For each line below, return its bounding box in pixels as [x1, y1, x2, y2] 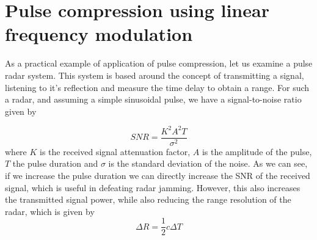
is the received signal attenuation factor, [40, 145, 191, 158]
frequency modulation [5, 21, 193, 46]
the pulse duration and [12, 157, 98, 170]
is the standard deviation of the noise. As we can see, [108, 157, 308, 170]
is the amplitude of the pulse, [202, 145, 312, 158]
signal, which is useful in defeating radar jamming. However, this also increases [5, 181, 301, 194]
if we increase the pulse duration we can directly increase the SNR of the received [5, 169, 310, 182]
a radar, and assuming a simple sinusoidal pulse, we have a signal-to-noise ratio [5, 93, 302, 106]
